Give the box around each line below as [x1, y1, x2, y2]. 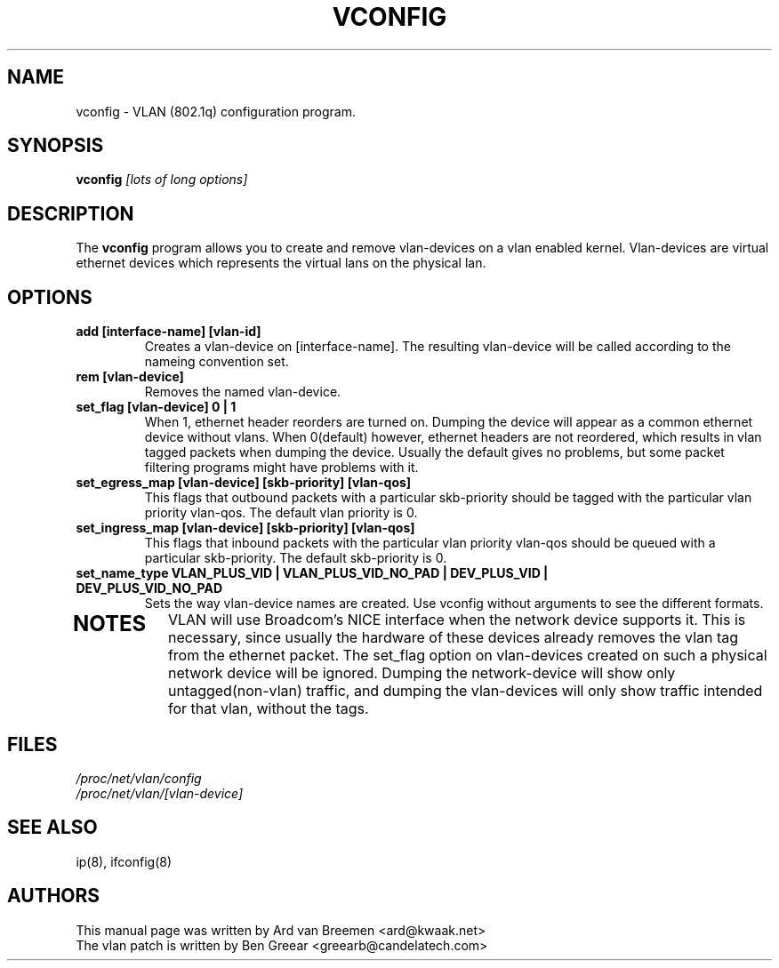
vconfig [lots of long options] [76, 172, 248, 188]
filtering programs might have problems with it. [144, 460, 419, 476]
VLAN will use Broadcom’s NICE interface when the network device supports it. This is [167, 611, 746, 629]
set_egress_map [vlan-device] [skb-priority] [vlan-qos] [76, 475, 412, 491]
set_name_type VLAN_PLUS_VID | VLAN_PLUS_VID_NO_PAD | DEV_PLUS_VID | [76, 565, 549, 581]
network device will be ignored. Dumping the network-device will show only [167, 664, 676, 683]
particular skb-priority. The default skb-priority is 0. [144, 550, 447, 566]
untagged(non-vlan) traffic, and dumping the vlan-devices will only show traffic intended [167, 682, 763, 700]
